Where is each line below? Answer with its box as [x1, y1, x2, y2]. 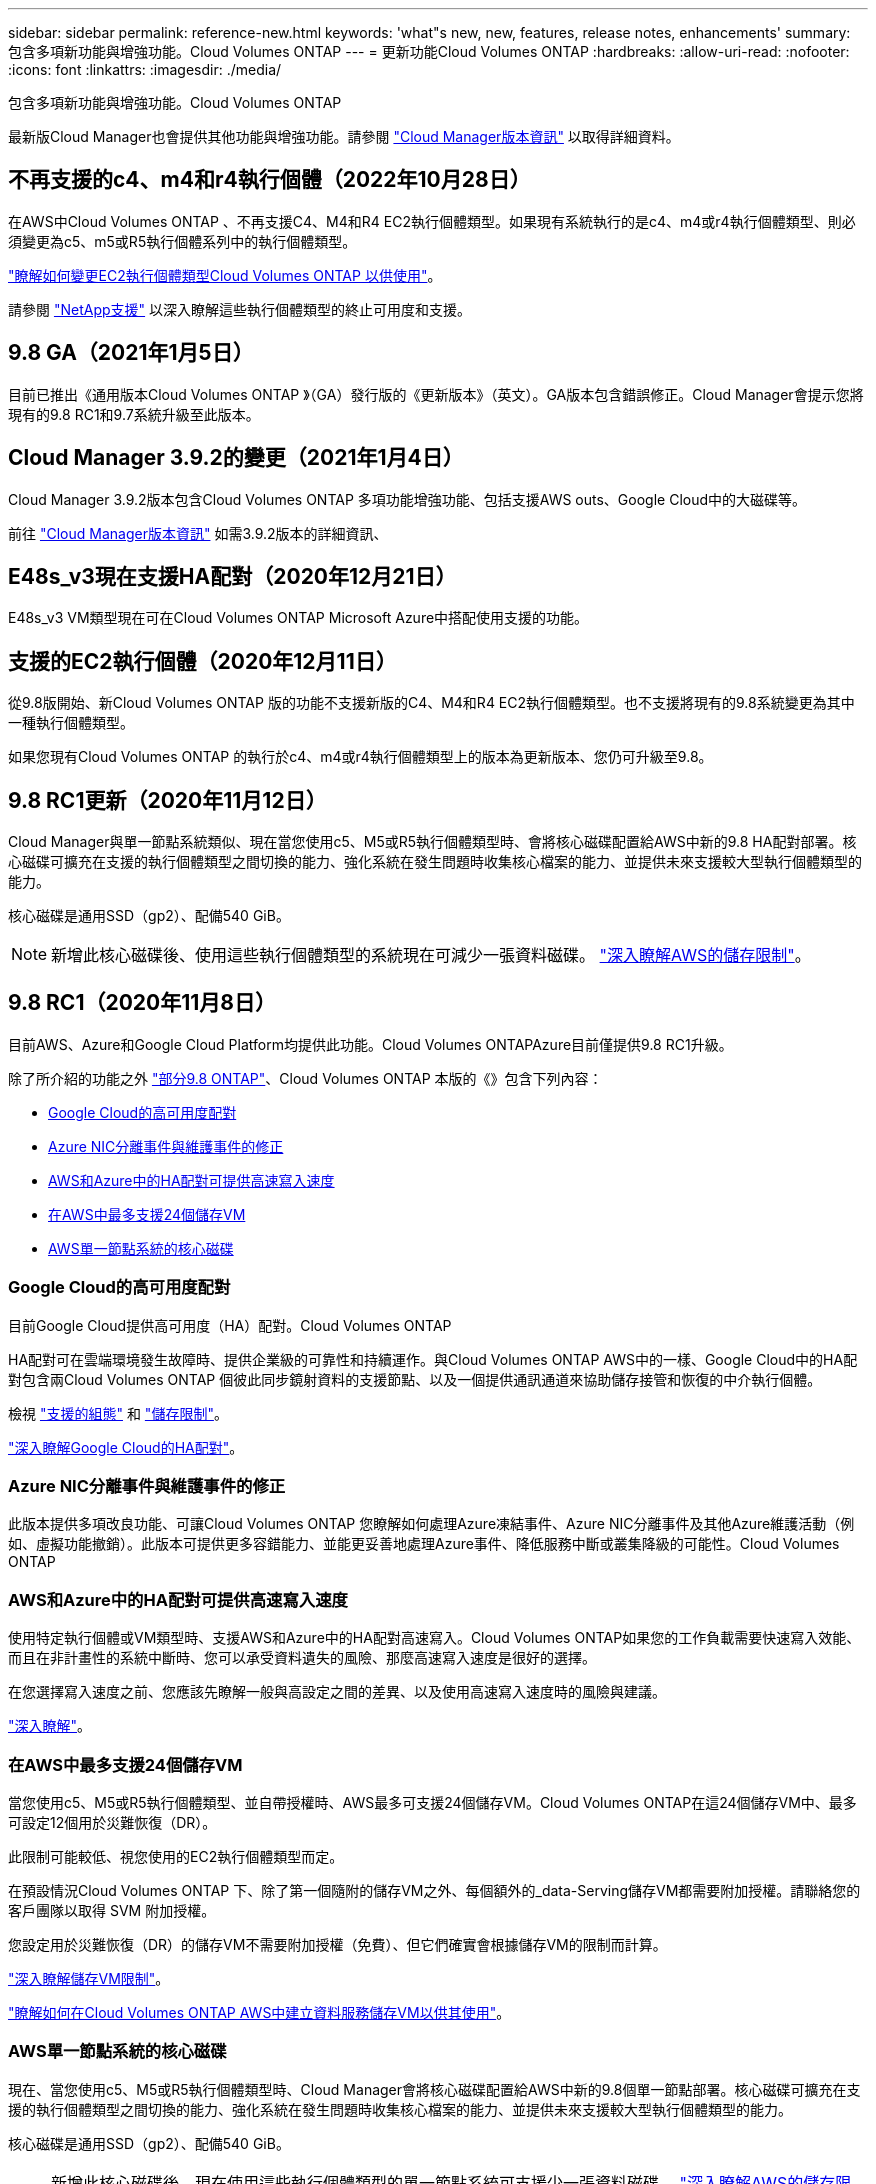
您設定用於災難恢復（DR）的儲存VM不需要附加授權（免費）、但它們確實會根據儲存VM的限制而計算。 [8, 1935, 667, 1953]
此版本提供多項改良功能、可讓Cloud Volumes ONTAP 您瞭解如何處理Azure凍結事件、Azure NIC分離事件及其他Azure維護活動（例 [8, 1515, 855, 1533]
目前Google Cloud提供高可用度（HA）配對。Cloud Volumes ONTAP [8, 1316, 452, 1334]
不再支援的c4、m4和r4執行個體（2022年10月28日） [8, 167, 531, 193]
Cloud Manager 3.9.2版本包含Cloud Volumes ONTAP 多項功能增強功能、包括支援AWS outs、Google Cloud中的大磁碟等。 [8, 490, 807, 508]
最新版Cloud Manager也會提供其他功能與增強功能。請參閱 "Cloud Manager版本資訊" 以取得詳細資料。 [8, 128, 680, 145]
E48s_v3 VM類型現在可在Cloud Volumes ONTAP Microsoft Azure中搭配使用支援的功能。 [8, 609, 589, 627]
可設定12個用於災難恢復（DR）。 [8, 1813, 217, 1831]
